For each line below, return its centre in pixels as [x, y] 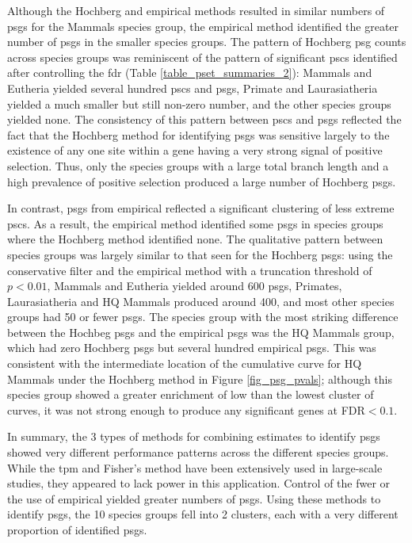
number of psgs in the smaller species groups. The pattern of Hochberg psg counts [207, 42]
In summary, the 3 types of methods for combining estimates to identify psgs [194, 436]
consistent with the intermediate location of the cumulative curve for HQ [185, 363]
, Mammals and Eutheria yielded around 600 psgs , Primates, [195, 286]
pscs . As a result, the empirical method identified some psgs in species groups [195, 223]
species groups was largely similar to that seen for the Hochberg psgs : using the [200, 254]
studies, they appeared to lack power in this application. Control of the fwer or [199, 483]
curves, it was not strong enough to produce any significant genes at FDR [186, 409]
